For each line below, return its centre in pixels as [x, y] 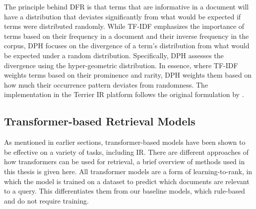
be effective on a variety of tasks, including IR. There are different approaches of [126, 152]
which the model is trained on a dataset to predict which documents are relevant [127, 181]
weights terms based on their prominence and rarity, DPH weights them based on [128, 75]
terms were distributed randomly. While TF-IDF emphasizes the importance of [124, 26]
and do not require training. [46, 200]
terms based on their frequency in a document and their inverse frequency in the [127, 36]
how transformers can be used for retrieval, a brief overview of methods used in [125, 161]
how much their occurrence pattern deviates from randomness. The [106, 84]
